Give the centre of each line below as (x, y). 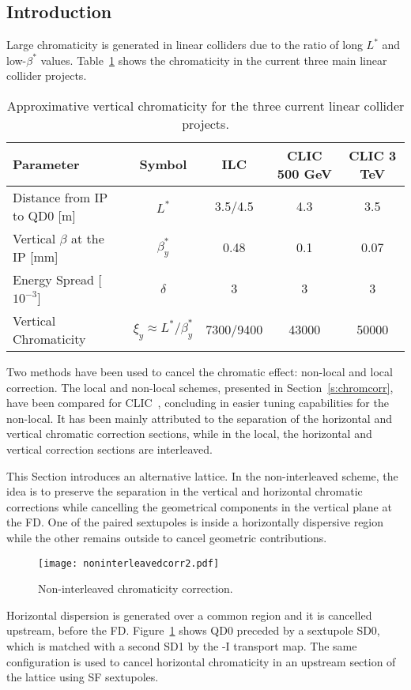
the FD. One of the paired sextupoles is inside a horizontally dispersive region (195, 522)
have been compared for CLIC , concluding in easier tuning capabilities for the (198, 403)
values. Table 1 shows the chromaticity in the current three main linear (214, 60)
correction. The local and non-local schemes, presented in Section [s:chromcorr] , (200, 387)
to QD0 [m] (44, 215)
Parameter (46, 164)
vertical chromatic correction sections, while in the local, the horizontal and (189, 434)
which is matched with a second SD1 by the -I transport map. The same (182, 645)
